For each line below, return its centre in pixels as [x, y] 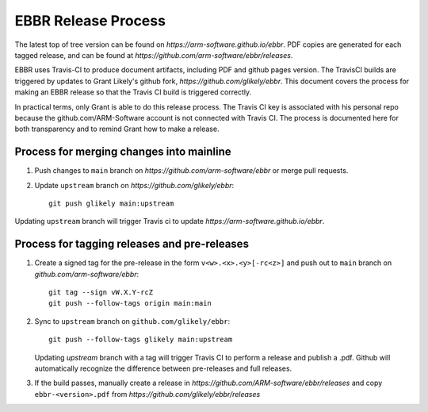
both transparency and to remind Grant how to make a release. [117, 129]
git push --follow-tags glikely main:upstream [141, 340]
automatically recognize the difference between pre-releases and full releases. [163, 368]
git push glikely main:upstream [111, 203]
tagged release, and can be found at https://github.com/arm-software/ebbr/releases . [154, 55]
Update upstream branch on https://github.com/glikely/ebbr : [134, 185]
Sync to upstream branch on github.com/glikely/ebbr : [132, 321]
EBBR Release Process [90, 21]
